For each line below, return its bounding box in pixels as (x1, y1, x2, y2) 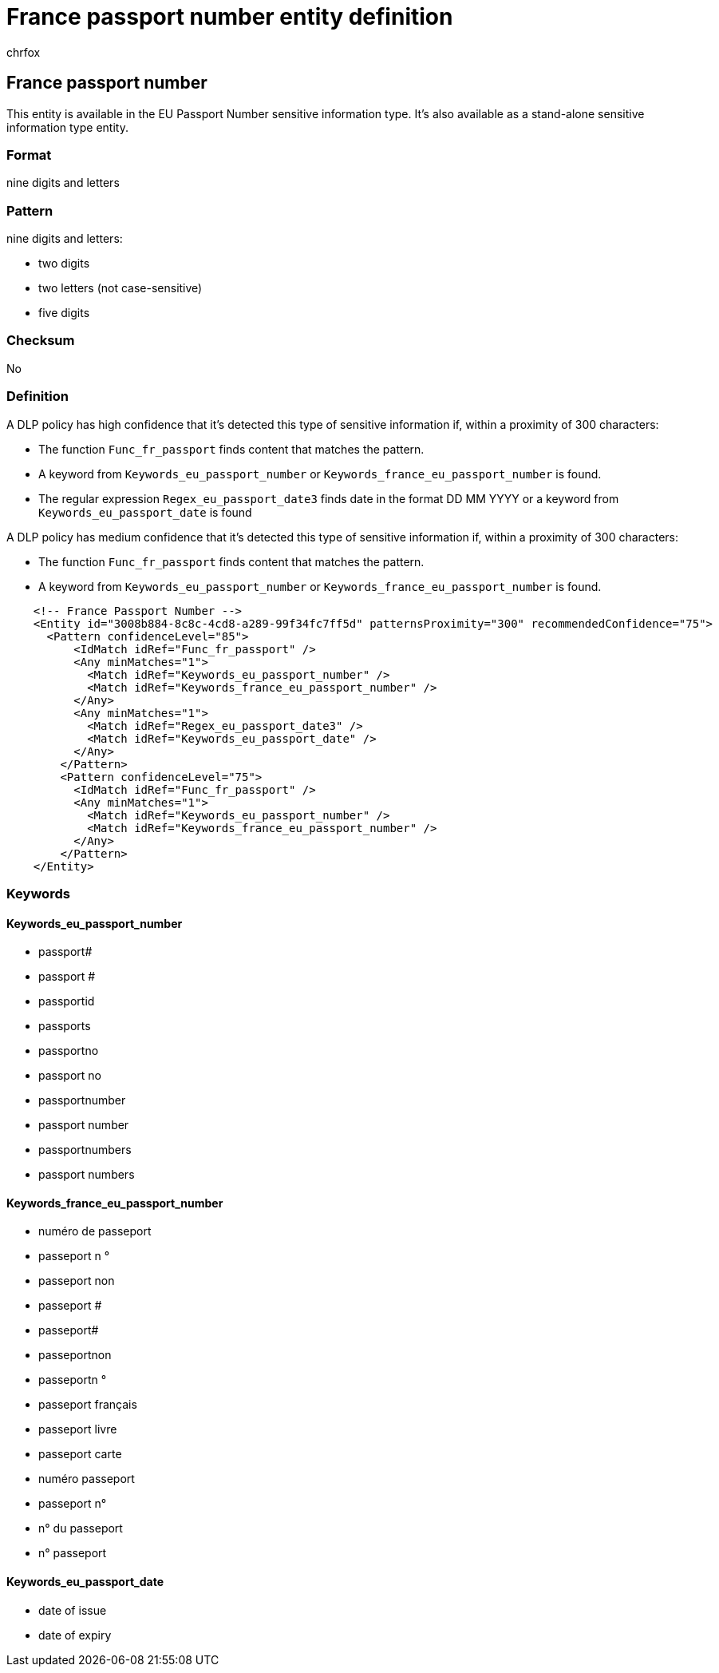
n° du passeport (38, 1521, 123, 1536)
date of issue (38, 1603, 107, 1617)
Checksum (6, 332, 75, 349)
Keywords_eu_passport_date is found (38, 505, 252, 519)
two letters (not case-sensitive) (38, 281, 203, 295)
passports (38, 1019, 91, 1033)
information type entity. (6, 120, 128, 134)
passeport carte (38, 1447, 122, 1461)
